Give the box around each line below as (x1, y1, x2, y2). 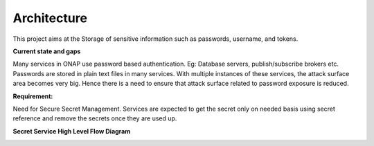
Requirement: (12, 92, 53, 100)
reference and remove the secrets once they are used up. (12, 114, 177, 122)
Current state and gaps (12, 47, 81, 55)
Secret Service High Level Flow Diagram (12, 127, 131, 135)
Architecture (12, 10, 88, 26)
